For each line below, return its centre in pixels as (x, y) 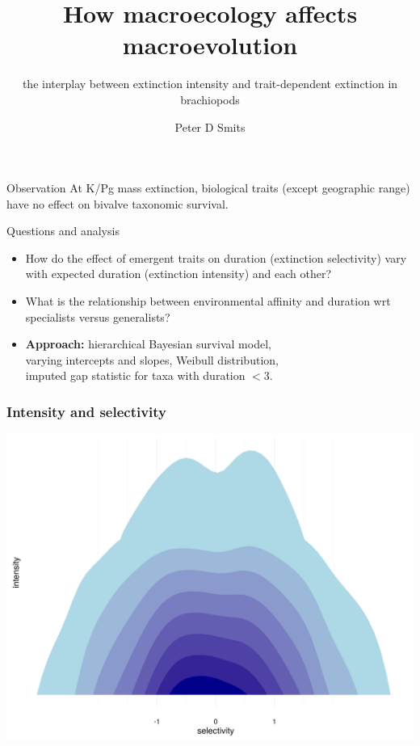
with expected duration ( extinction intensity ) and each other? (178, 274)
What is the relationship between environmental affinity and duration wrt (208, 301)
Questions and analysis (63, 231)
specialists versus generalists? (98, 316)
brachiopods (210, 99)
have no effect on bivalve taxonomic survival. (118, 203)
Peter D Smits (210, 126)
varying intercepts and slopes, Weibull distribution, (152, 359)
